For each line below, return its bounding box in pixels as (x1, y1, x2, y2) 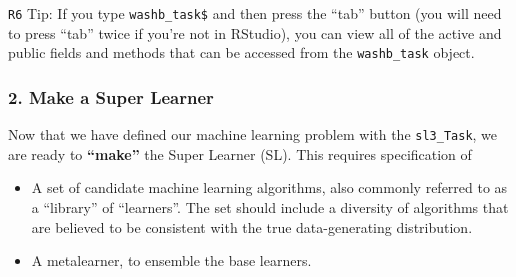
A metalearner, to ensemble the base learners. (31, 250, 312, 271)
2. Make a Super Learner (8, 84, 214, 109)
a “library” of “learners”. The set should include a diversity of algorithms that (31, 196, 509, 217)
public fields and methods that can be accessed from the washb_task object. (8, 42, 475, 63)
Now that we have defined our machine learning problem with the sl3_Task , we (8, 124, 498, 145)
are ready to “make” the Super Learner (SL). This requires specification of (8, 143, 472, 164)
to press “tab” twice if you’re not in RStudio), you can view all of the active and (8, 22, 502, 43)
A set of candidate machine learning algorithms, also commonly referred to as (31, 177, 508, 198)
